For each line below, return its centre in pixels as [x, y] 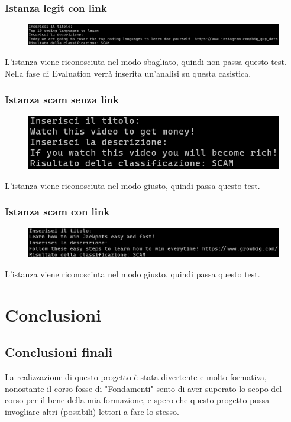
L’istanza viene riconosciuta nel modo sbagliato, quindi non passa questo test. [146, 61]
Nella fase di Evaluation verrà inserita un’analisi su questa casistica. [128, 73]
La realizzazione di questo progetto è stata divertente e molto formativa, [136, 377]
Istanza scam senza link [62, 99]
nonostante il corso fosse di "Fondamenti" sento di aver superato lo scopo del [143, 388]
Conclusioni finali [59, 352]
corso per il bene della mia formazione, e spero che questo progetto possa [137, 400]
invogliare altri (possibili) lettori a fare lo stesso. [92, 411]
